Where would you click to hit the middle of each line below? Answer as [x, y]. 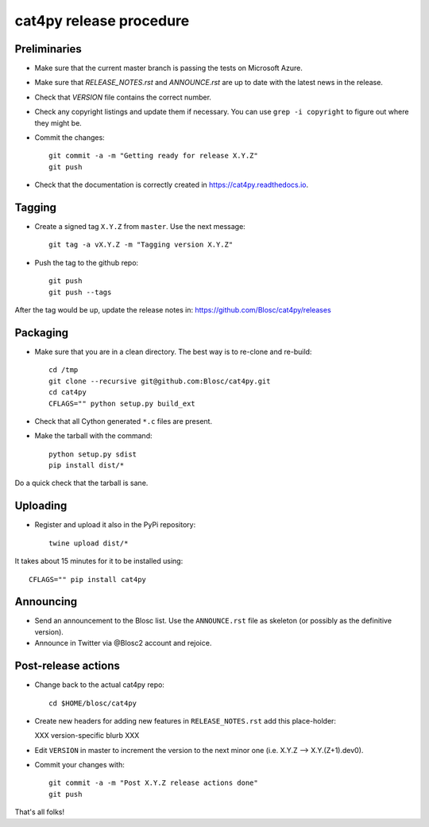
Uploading [41, 506]
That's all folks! [40, 812]
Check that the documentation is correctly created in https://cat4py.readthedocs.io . [172, 185]
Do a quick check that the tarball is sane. [81, 483]
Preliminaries [48, 49]
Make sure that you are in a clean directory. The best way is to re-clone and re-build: [173, 351]
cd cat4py [68, 392]
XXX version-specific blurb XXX [87, 736]
